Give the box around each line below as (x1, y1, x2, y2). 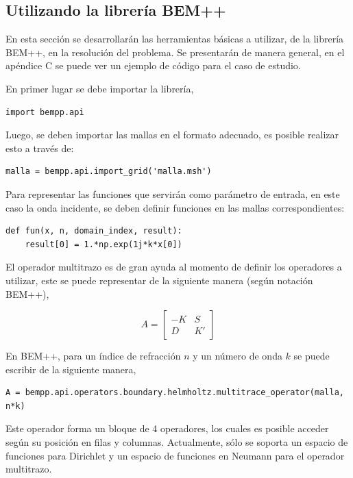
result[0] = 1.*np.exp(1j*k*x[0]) (25, 239, 182, 249)
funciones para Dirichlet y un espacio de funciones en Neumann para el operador (5, 448, 345, 462)
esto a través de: (5, 140, 74, 155)
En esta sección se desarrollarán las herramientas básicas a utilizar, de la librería (5, 32, 344, 46)
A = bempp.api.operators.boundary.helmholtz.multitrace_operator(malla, (5, 388, 344, 398)
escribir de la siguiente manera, (5, 362, 136, 376)
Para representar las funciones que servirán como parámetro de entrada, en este (5, 186, 340, 201)
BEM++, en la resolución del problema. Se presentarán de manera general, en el (5, 45, 345, 59)
